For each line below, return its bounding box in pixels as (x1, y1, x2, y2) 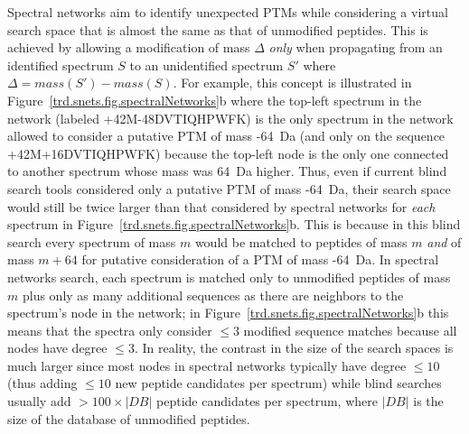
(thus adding (7, 374, 78, 392)
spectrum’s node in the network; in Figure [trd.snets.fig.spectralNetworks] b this (7, 303, 449, 322)
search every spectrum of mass (7, 232, 176, 251)
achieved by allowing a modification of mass (7, 38, 250, 57)
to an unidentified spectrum (129, 55, 284, 74)
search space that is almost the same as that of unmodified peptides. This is (7, 20, 428, 39)
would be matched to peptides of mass (194, 232, 408, 251)
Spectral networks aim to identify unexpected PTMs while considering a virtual (7, 3, 448, 21)
